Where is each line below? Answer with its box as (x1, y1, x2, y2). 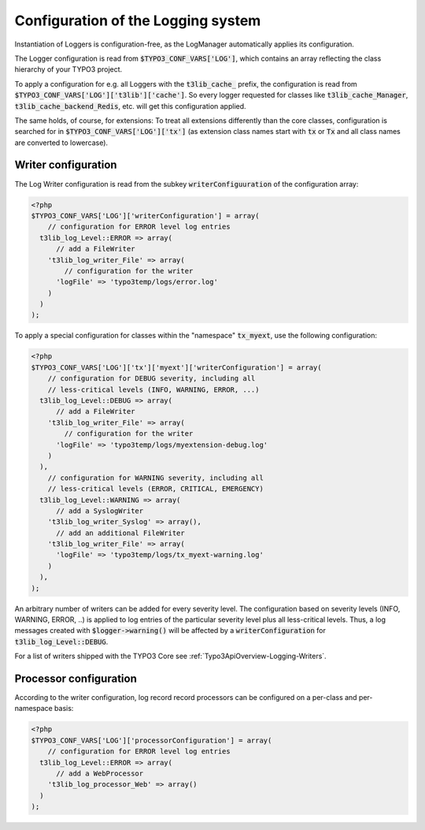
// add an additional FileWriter (56, 528, 185, 538)
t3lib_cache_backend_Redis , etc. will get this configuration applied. (14, 101, 247, 110)
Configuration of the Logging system (14, 12, 261, 29)
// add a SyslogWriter (56, 506, 144, 515)
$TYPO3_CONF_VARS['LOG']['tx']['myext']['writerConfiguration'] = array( (31, 363, 322, 372)
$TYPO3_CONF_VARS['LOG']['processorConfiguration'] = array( (31, 735, 272, 745)
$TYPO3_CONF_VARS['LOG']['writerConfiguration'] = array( (31, 211, 260, 220)
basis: (54, 704, 74, 713)
